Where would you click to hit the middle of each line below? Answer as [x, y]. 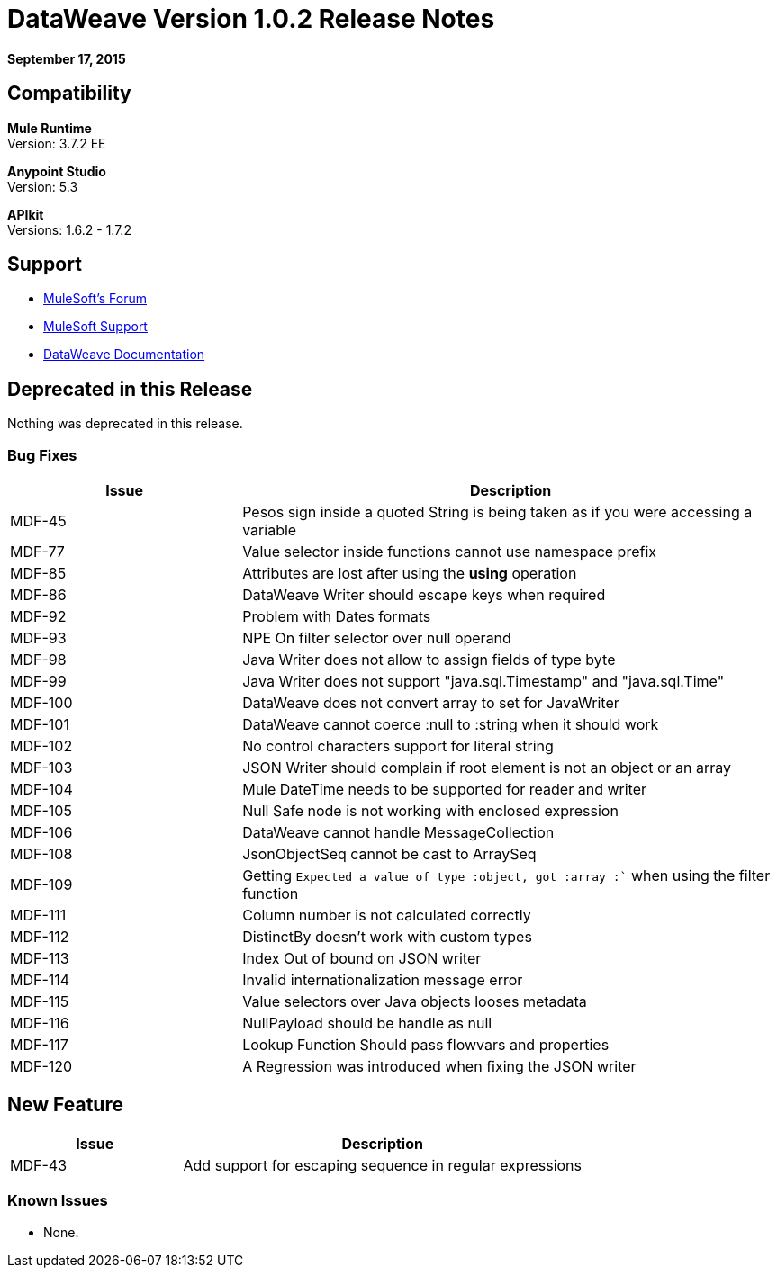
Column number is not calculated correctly [387, 916]
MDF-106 [41, 833]
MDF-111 [38, 916]
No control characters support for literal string [398, 746]
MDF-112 [40, 937]
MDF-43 [39, 1165]
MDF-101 [40, 725]
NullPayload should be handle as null [367, 1024]
